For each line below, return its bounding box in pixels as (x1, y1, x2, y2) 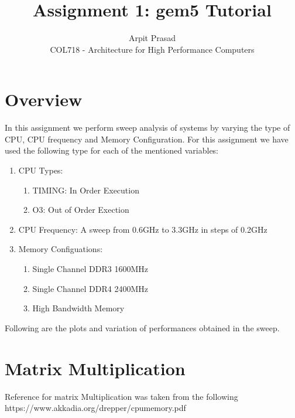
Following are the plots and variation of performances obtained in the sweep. (5, 321, 280, 334)
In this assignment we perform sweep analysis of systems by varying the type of (5, 121, 290, 134)
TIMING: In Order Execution (32, 183, 139, 196)
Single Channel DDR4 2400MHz (32, 282, 148, 294)
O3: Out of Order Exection (32, 203, 129, 216)
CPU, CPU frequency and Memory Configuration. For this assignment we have (5, 132, 289, 145)
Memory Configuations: (18, 243, 103, 255)
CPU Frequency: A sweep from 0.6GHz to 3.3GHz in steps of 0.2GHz (18, 223, 267, 235)
